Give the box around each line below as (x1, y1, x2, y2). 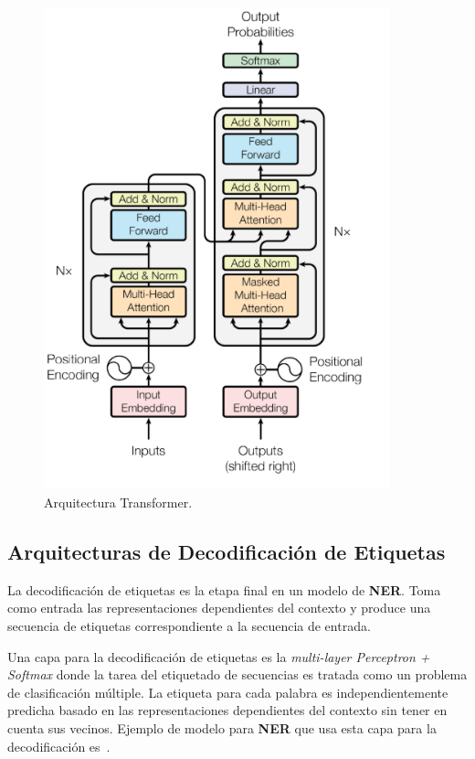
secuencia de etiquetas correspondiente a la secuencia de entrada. (7, 616, 371, 636)
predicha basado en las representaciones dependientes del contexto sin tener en (7, 700, 448, 720)
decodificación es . (7, 736, 111, 755)
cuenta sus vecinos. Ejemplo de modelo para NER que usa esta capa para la (7, 718, 437, 737)
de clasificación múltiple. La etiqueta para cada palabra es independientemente (7, 682, 449, 701)
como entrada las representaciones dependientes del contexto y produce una (7, 598, 431, 617)
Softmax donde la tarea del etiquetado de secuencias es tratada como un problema (7, 665, 468, 684)
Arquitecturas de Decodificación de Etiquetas (7, 538, 446, 566)
